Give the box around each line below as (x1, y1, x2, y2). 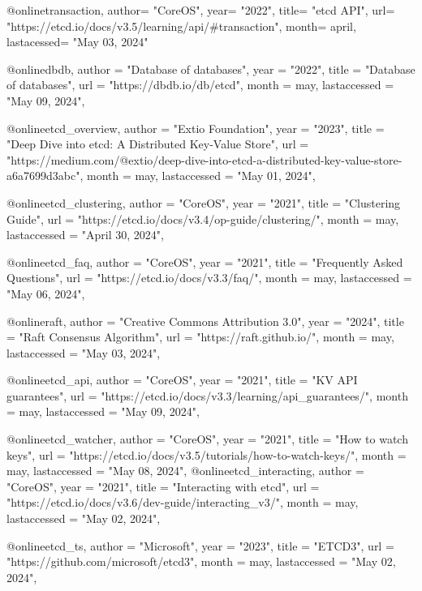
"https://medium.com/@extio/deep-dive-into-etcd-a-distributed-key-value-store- (6, 151, 403, 168)
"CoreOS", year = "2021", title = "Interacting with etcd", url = (6, 478, 320, 495)
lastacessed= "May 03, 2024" (6, 33, 149, 50)
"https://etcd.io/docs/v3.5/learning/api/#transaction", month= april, (6, 17, 356, 34)
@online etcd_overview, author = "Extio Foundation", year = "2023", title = (6, 119, 385, 136)
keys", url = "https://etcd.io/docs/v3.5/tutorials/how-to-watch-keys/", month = (6, 446, 407, 463)
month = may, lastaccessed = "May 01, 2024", (86, 167, 316, 184)
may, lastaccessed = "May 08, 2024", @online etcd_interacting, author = (6, 462, 364, 479)
